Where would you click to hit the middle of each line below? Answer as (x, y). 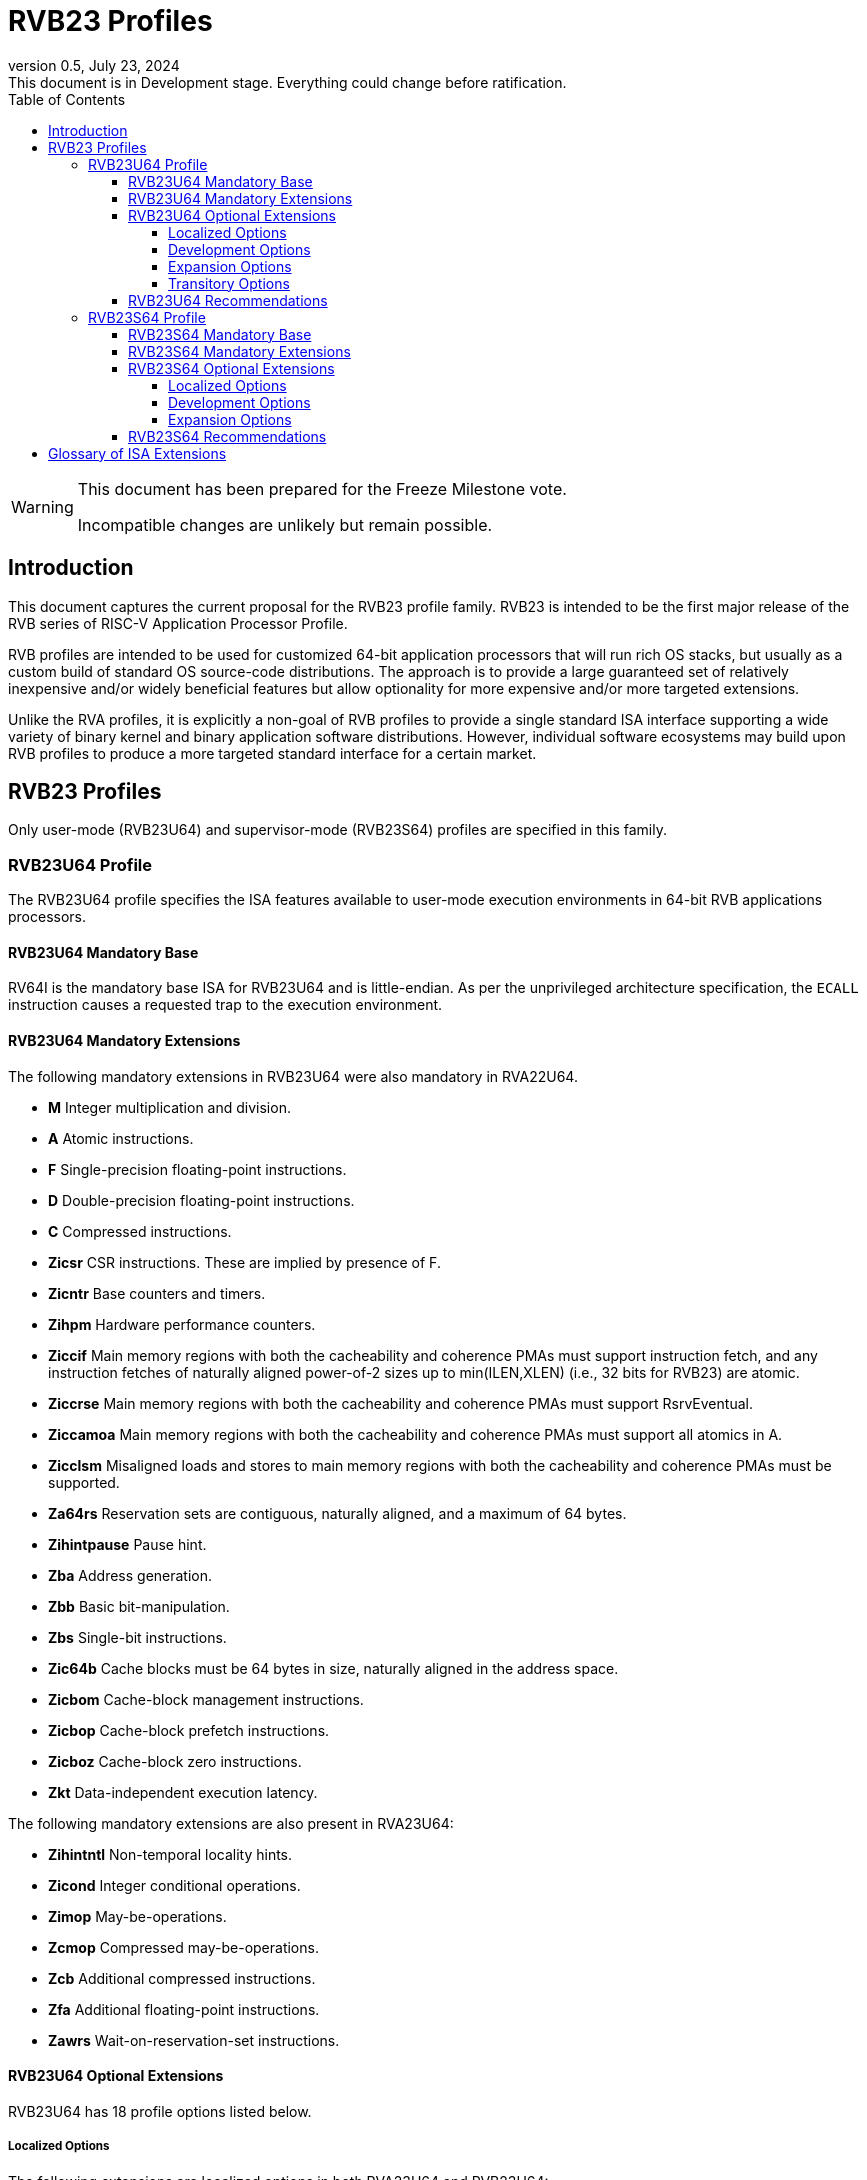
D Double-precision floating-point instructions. (201, 1200)
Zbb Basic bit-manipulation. (139, 1606)
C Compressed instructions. (140, 1231)
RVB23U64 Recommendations (228, 300)
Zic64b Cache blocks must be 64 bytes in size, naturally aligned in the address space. (333, 1668)
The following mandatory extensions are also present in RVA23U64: (231, 1823)
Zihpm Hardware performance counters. (182, 1324)
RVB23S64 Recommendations (227, 436)
